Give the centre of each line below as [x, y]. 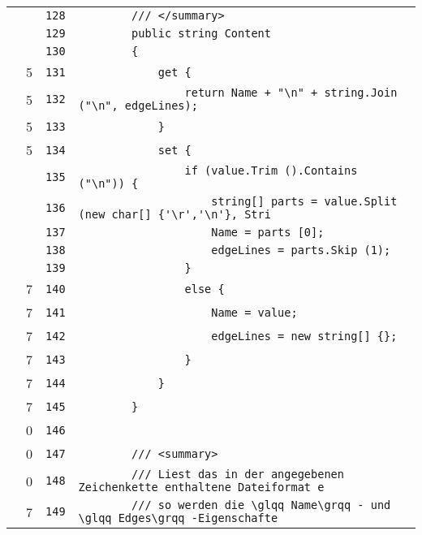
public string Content [201, 33]
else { [205, 289]
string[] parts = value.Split [304, 201]
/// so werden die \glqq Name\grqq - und [261, 505]
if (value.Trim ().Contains [271, 170]
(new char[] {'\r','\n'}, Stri [174, 214]
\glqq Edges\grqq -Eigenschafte [178, 518]
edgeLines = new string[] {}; [304, 336]
